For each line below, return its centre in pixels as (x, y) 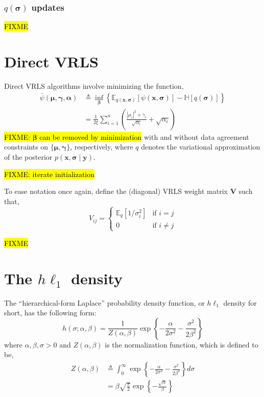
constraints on (26, 147)
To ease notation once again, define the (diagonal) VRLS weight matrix (116, 191)
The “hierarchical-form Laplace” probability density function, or (104, 302)
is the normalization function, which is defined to (182, 344)
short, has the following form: (50, 313)
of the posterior (28, 157)
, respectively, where (102, 147)
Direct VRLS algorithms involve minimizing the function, (94, 85)
